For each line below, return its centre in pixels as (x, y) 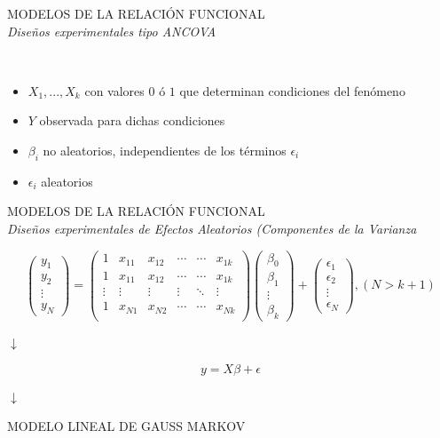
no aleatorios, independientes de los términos (165, 150)
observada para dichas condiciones (132, 120)
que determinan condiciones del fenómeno (292, 90)
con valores (114, 90)
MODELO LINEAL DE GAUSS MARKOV (126, 426)
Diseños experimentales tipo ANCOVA (112, 31)
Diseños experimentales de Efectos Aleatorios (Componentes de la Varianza (212, 228)
